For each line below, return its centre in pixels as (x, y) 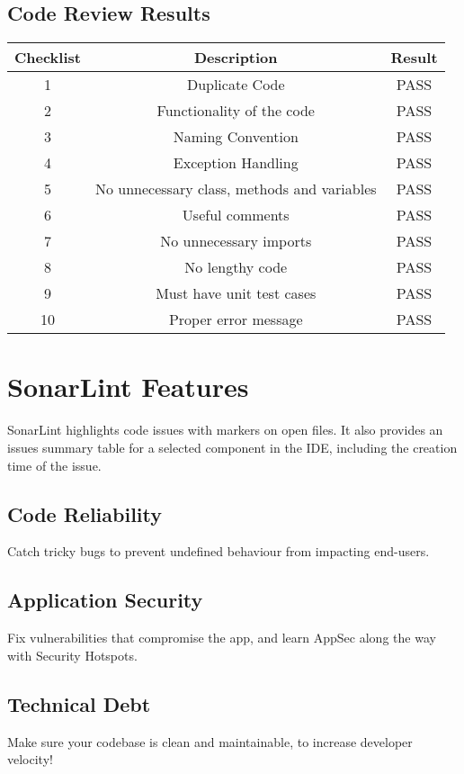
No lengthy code (236, 267)
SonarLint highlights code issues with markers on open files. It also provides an (225, 430)
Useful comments (236, 215)
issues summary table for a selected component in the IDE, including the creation (232, 447)
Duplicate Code (236, 85)
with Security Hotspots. (72, 655)
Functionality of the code (236, 111)
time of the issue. (54, 465)
